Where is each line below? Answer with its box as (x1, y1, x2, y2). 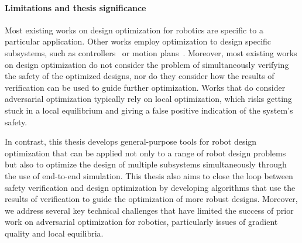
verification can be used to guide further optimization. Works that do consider (5, 81, 286, 93)
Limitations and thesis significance (5, 1, 146, 13)
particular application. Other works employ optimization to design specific (5, 35, 272, 47)
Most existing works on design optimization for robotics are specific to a (5, 23, 263, 36)
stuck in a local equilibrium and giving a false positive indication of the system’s (5, 104, 293, 116)
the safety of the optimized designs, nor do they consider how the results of (5, 70, 274, 82)
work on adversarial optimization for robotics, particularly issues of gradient (5, 215, 278, 228)
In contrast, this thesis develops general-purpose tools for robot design (5, 135, 257, 148)
